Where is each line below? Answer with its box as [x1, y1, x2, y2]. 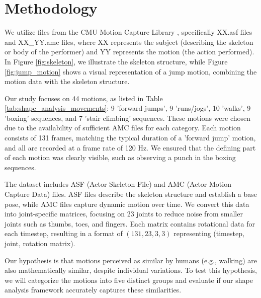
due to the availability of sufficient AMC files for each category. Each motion [5, 122, 241, 133]
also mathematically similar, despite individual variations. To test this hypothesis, [5, 265, 257, 275]
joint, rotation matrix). [5, 238, 75, 248]
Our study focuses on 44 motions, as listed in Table [5, 93, 163, 103]
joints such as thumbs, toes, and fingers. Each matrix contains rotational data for [5, 218, 255, 229]
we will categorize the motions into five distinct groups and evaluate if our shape [5, 274, 253, 285]
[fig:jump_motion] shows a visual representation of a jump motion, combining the [5, 66, 257, 77]
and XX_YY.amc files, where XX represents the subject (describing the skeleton [5, 36, 253, 47]
